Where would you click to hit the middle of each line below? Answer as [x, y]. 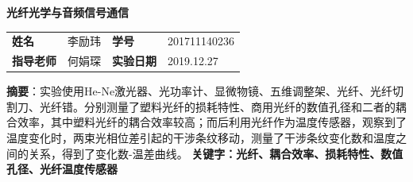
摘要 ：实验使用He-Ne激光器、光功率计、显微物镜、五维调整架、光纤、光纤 [200, 91]
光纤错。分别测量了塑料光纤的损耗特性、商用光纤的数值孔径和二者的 [217, 106]
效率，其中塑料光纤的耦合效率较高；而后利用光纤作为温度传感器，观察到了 [212, 122]
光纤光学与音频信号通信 [68, 12]
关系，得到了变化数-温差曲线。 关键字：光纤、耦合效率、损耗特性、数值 [216, 153]
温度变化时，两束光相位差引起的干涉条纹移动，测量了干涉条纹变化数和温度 [201, 138]
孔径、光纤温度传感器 [62, 169]
